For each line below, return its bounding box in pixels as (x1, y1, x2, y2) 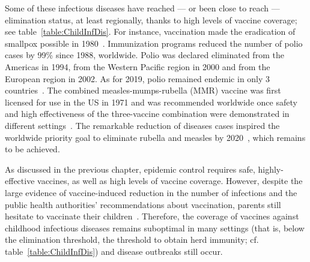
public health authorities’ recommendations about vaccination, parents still (5, 198, 281, 210)
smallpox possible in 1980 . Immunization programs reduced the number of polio (5, 37, 303, 49)
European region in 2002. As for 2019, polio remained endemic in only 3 (5, 72, 270, 85)
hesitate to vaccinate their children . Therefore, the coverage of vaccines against (5, 210, 299, 222)
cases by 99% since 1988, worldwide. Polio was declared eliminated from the (5, 49, 284, 61)
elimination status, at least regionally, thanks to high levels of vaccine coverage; (5, 13, 297, 26)
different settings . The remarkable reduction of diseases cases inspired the (5, 119, 280, 131)
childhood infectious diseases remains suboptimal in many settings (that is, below (5, 221, 305, 234)
